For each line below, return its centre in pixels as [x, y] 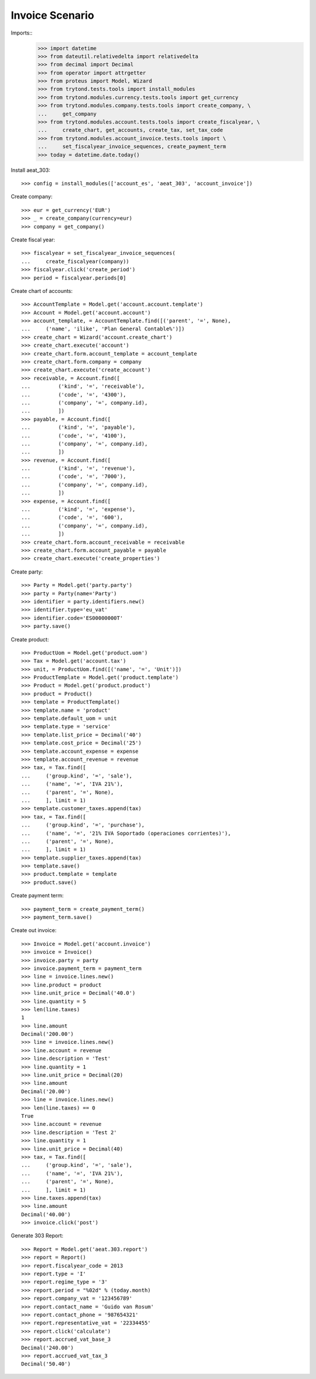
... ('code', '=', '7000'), [74, 477]
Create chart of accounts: [42, 291]
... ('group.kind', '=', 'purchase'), [83, 825]
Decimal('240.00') [48, 1348]
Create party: [27, 572]
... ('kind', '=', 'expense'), [78, 509]
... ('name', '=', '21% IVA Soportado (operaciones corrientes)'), [126, 833]
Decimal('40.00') [46, 1214]
